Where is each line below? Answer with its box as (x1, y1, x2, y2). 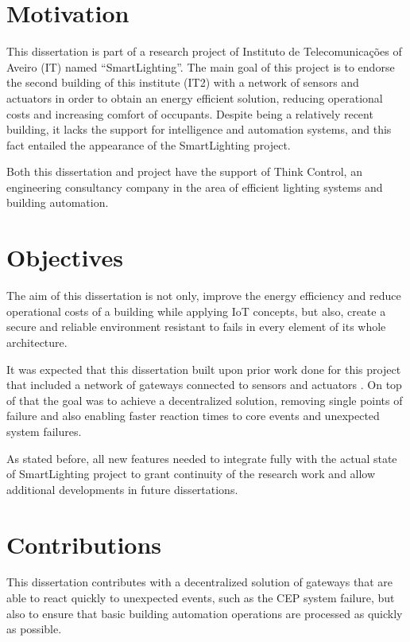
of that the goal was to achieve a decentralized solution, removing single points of (6, 391, 403, 408)
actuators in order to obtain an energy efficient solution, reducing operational (6, 89, 383, 106)
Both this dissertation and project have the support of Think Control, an (6, 163, 362, 180)
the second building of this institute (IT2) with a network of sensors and (6, 74, 359, 91)
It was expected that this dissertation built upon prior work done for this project (6, 360, 401, 377)
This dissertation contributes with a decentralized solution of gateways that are (6, 574, 393, 590)
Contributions (6, 527, 162, 560)
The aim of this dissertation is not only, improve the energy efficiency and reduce (6, 287, 401, 304)
